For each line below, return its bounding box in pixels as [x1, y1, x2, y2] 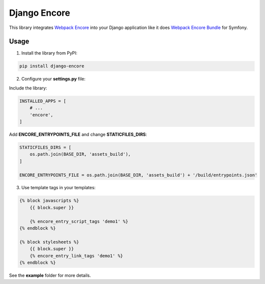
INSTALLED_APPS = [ [19, 98, 66, 104]
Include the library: [9, 85, 48, 91]
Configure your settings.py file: [21, 76, 86, 82]
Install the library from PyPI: [21, 50, 78, 56]
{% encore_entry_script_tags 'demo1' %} [29, 219, 129, 224]
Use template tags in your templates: [21, 185, 96, 191]
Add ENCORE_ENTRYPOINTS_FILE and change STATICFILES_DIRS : [9, 131, 147, 137]
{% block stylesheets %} [19, 239, 79, 245]
